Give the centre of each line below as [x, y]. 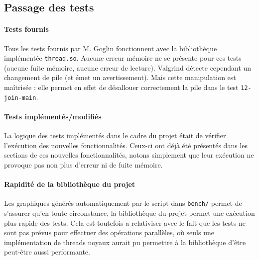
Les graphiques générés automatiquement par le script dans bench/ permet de [123, 203]
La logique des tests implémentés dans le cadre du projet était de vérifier [115, 135]
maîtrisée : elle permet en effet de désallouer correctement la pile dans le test [121, 87]
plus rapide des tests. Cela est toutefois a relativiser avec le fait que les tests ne [125, 222]
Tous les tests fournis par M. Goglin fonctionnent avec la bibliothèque [111, 48]
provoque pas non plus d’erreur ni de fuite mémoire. [83, 164]
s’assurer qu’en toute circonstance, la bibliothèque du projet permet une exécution [129, 213]
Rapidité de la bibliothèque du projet [70, 184]
